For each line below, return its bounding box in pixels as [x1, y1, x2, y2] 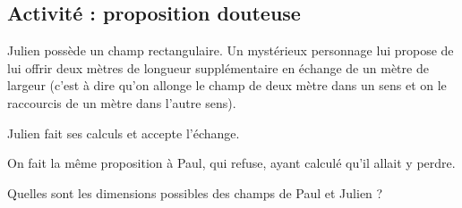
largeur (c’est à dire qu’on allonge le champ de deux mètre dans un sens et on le [7, 76, 447, 95]
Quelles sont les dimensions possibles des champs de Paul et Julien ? [7, 183, 383, 202]
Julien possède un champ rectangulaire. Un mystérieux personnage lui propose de [7, 41, 454, 60]
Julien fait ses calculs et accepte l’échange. [7, 123, 240, 142]
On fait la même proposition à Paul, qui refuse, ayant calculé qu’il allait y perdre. [7, 154, 456, 172]
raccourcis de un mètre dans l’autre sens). [7, 93, 236, 112]
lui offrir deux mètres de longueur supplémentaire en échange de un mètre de [7, 58, 429, 77]
